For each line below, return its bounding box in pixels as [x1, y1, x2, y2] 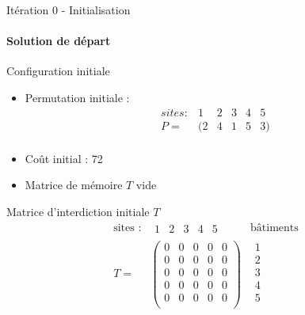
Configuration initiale [6, 63, 110, 79]
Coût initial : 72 [25, 150, 103, 166]
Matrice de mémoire [25, 176, 123, 193]
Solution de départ [6, 32, 111, 49]
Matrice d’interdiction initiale [6, 203, 150, 219]
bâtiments [250, 222, 299, 234]
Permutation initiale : [25, 89, 130, 105]
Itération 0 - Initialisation [6, 2, 131, 17]
